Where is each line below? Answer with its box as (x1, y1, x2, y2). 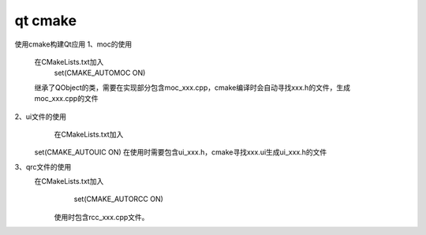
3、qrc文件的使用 (14, 162, 72, 171)
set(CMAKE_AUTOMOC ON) (54, 68, 146, 78)
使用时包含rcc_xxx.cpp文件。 (54, 212, 149, 222)
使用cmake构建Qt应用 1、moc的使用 (14, 39, 133, 49)
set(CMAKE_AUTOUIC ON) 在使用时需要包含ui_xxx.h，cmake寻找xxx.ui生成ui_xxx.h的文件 (34, 147, 327, 157)
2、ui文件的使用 (14, 111, 67, 121)
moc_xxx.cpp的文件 (34, 94, 99, 103)
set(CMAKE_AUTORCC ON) (73, 194, 163, 204)
